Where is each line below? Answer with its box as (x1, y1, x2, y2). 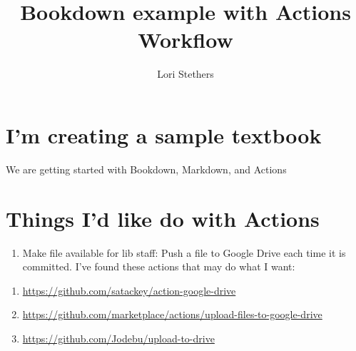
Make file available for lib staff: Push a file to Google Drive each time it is (22, 245, 346, 260)
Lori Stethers (157, 66, 214, 81)
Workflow (138, 25, 233, 54)
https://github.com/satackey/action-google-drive (22, 283, 236, 297)
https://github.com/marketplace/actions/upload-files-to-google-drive (22, 307, 322, 322)
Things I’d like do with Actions (6, 203, 320, 233)
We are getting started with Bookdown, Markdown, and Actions (6, 161, 287, 176)
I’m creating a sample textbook (6, 120, 322, 149)
